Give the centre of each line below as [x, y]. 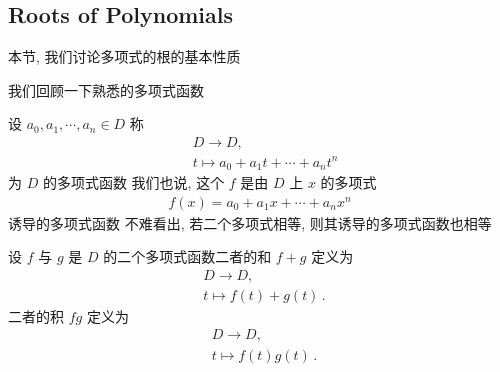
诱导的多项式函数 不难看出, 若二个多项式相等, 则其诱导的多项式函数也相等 [250, 222]
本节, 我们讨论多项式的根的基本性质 [124, 56]
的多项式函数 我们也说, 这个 [133, 182]
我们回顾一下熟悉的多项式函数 [106, 89]
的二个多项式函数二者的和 [187, 256]
